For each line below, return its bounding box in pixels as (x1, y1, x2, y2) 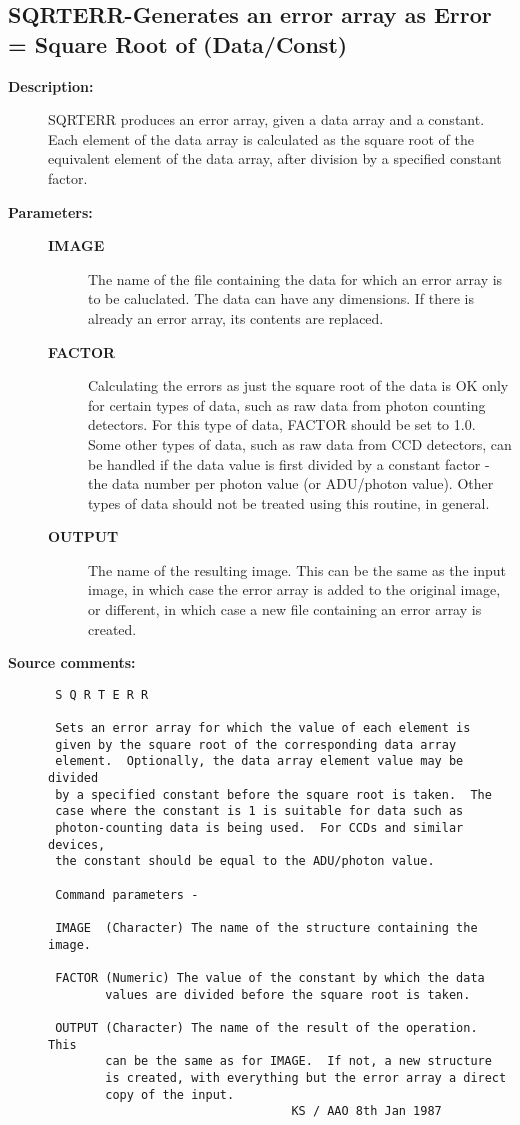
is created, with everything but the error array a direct (105, 1070, 507, 1085)
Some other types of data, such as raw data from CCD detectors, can (88, 433, 512, 454)
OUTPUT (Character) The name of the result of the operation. (55, 1020, 478, 1035)
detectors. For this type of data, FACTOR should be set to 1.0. (88, 414, 476, 435)
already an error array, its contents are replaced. (88, 307, 384, 328)
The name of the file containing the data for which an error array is (88, 268, 503, 289)
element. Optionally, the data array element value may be (55, 754, 464, 769)
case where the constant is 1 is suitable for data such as (55, 804, 464, 819)
